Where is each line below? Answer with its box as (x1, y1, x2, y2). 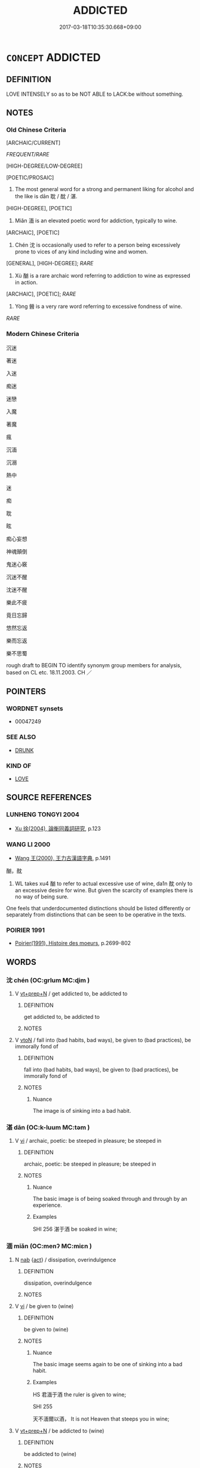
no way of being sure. (14, 893, 69, 900)
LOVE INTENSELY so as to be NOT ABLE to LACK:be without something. (6, 90, 184, 98)
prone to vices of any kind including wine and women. (14, 248, 148, 255)
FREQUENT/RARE (6, 151, 50, 158)
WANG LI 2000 (6, 840, 51, 848)
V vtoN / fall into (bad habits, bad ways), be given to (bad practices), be (14, 1036, 192, 1043)
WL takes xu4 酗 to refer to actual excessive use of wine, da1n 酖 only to (14, 880, 193, 887)
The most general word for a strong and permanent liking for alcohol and (14, 186, 194, 193)
